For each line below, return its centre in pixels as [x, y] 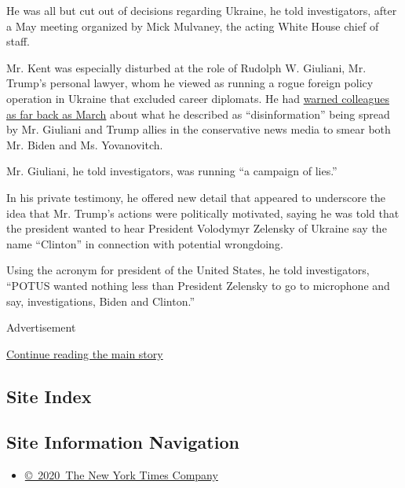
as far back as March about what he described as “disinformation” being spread [198, 114]
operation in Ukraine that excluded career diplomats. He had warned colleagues [198, 98]
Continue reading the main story [85, 353]
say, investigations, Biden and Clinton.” [101, 301]
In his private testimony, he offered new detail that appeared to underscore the [196, 197]
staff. [18, 41]
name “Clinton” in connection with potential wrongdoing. [145, 243]
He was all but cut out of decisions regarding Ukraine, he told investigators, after [202, 10]
